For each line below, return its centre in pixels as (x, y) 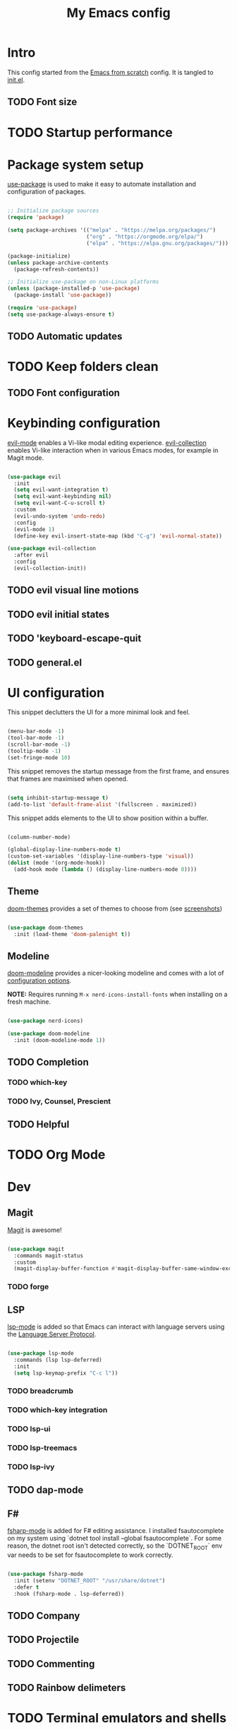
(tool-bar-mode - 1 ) (36, 738)
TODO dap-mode (45, 1489)
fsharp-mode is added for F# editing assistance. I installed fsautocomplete (116, 1531)
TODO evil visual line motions (73, 590)
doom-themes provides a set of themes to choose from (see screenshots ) (115, 908)
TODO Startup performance (90, 132)
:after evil (31, 555)
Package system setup (75, 165)
